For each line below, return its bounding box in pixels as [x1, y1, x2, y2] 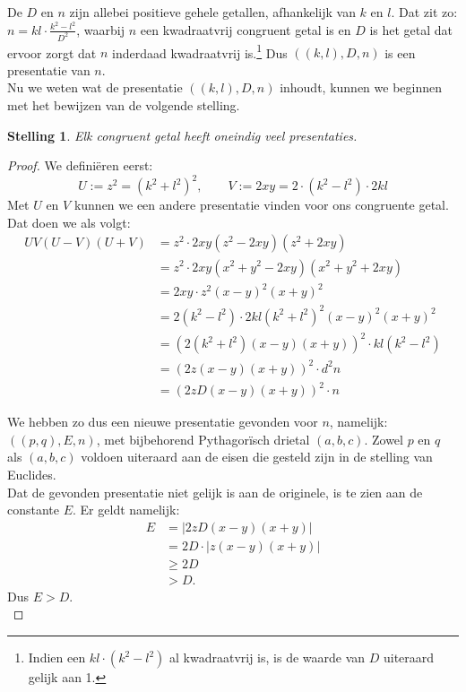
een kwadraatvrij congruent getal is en [140, 20, 351, 39]
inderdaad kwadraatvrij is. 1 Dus [112, 40, 288, 62]
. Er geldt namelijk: [73, 500, 180, 519]
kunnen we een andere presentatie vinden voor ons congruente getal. [73, 195, 449, 214]
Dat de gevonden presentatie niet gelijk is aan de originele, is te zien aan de [7, 482, 423, 501]
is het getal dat [369, 20, 453, 39]
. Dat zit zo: [391, 3, 458, 21]
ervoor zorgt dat [7, 43, 97, 62]
